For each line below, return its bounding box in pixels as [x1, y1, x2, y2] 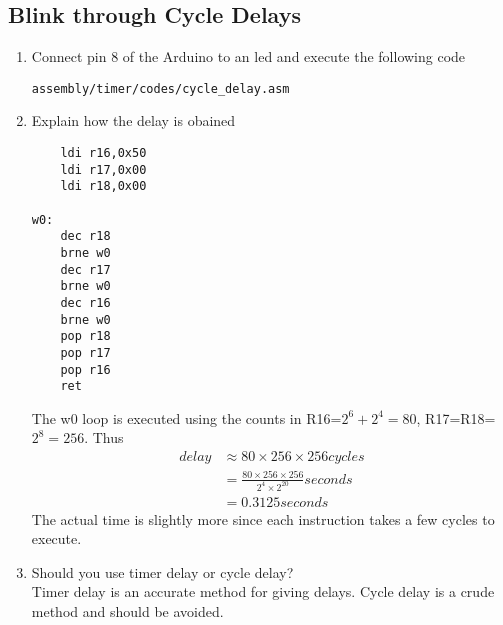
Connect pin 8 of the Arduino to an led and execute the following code [31, 46, 466, 67]
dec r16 [60, 295, 111, 310]
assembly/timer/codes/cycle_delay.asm [31, 81, 290, 96]
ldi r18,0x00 [60, 179, 147, 194]
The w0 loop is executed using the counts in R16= [31, 407, 342, 428]
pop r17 [60, 345, 111, 360]
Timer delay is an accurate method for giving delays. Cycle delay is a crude [31, 581, 495, 602]
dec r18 [60, 229, 111, 244]
